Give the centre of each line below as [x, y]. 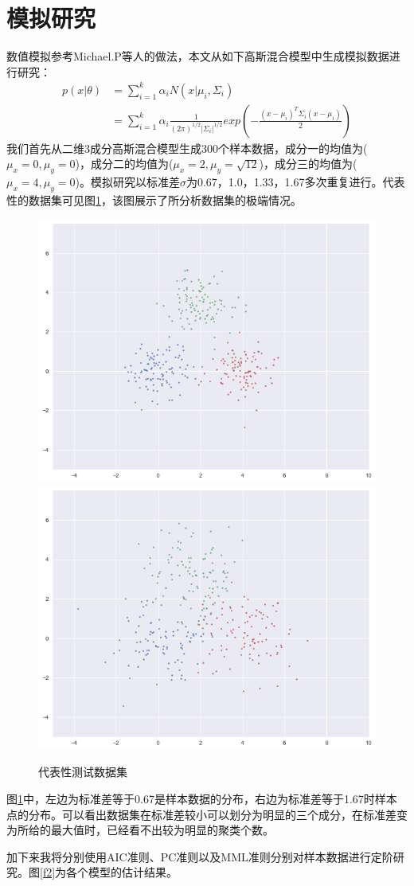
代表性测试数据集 [83, 772]
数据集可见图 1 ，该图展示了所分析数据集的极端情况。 [165, 200]
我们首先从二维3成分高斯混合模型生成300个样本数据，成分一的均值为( [187, 148]
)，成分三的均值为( [308, 164]
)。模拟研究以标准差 [127, 182]
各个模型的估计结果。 [122, 872]
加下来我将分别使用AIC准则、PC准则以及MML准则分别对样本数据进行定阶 [200, 856]
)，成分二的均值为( [124, 164]
